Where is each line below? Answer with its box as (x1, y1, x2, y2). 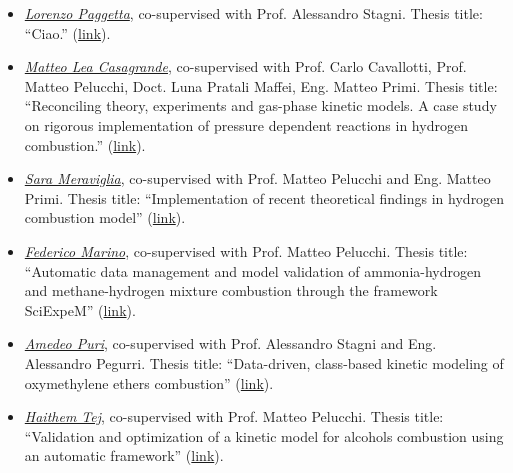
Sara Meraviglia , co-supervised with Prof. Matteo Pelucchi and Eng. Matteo (24, 168, 491, 189)
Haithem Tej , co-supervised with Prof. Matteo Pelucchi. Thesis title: (24, 406, 444, 427)
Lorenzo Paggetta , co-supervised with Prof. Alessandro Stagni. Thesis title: (24, 3, 483, 23)
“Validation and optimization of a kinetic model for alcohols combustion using (24, 425, 504, 446)
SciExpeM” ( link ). (24, 299, 136, 320)
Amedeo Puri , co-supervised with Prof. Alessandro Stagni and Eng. (24, 333, 437, 354)
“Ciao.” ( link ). (24, 22, 111, 43)
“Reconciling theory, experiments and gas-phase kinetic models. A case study (24, 95, 497, 116)
